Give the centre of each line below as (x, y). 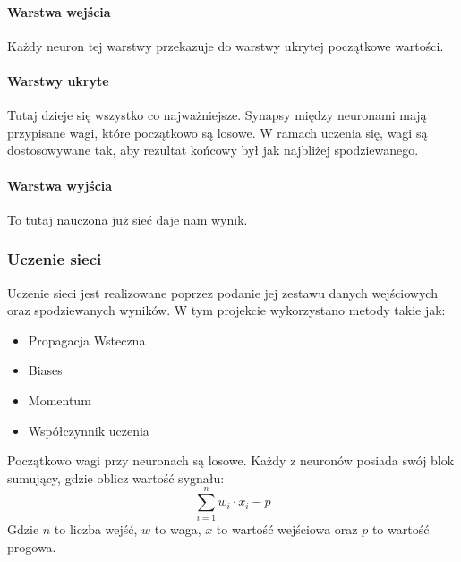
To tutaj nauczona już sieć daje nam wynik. (128, 219)
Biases (45, 370)
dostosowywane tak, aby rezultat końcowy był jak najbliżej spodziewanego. (213, 150)
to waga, (178, 529)
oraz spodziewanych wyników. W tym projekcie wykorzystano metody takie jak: (226, 310)
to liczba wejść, (96, 529)
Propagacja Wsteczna (87, 340)
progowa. (32, 547)
